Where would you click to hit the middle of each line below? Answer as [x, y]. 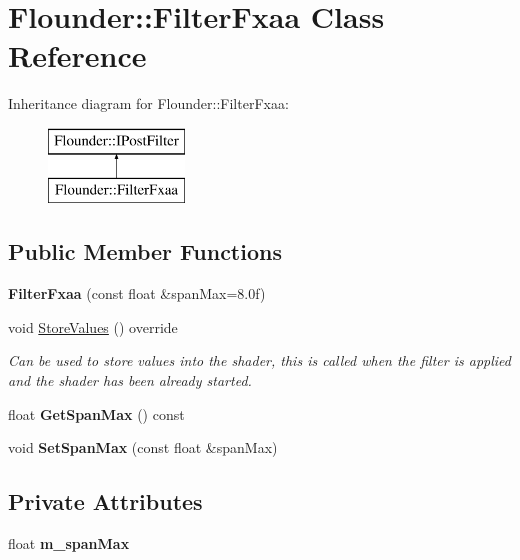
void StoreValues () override [93, 326]
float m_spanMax [69, 543]
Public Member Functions [145, 251]
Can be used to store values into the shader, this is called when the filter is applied [259, 360]
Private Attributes [105, 501]
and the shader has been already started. [130, 380]
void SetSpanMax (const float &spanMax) [143, 447]
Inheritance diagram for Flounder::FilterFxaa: [148, 103]
